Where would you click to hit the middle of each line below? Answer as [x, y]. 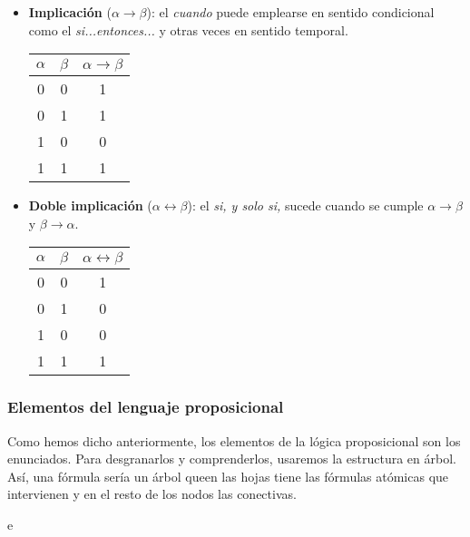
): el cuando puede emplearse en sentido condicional [290, 12]
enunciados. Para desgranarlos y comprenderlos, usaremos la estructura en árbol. [232, 459]
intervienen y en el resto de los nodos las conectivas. [152, 494]
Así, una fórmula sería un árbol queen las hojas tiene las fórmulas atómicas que [228, 476]
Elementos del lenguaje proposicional [146, 407]
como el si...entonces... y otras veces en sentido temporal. [188, 29]
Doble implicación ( [90, 205]
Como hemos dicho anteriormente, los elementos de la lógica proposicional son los [234, 440]
